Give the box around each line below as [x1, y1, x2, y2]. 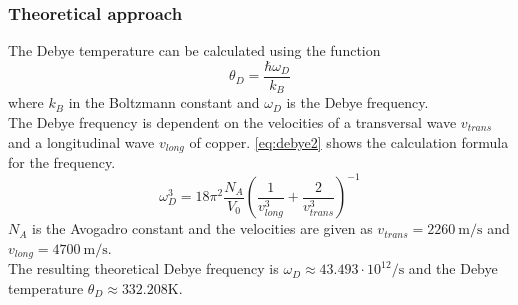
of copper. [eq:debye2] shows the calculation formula [189, 131, 509, 152]
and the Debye [408, 258, 498, 279]
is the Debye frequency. [286, 92, 429, 113]
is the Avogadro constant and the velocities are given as [32, 218, 373, 239]
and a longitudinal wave [8, 131, 155, 152]
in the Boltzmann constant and [68, 92, 260, 113]
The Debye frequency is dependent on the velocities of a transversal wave [8, 111, 457, 132]
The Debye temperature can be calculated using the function [8, 40, 381, 61]
